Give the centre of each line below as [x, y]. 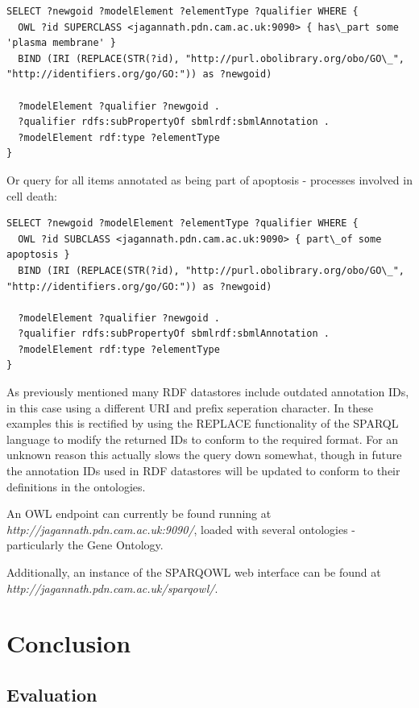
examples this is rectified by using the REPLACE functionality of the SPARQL [203, 423]
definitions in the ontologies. [76, 486]
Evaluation [52, 694]
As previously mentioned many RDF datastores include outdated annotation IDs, [208, 392]
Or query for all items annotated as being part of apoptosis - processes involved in [209, 179]
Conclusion [69, 643]
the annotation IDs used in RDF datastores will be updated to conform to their [203, 471]
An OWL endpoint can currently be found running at [139, 513]
